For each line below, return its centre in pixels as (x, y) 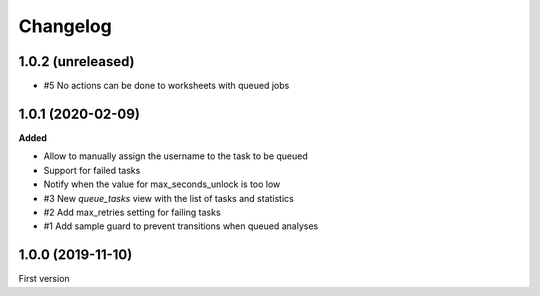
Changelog (65, 26)
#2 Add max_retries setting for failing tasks (132, 212)
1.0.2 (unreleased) (76, 61)
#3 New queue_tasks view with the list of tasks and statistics (168, 198)
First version (44, 279)
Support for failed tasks (92, 170)
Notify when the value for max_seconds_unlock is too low (162, 184)
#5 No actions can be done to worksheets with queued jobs (166, 86)
